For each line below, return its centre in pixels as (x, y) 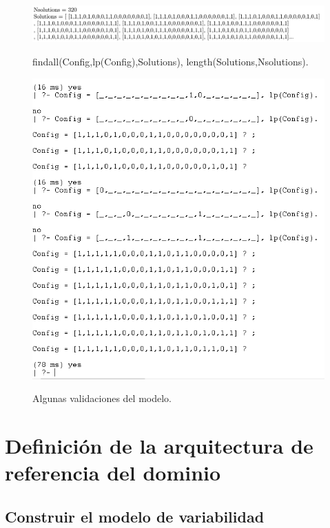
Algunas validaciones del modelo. (102, 398)
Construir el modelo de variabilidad (135, 516)
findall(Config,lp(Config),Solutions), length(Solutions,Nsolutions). (171, 61)
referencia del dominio (113, 473)
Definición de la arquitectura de (159, 445)
